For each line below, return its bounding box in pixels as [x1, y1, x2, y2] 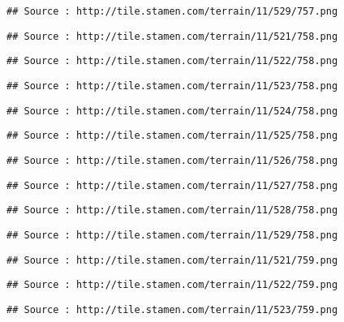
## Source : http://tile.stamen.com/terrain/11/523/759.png [6, 303, 338, 316]
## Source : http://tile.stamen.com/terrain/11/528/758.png [6, 204, 338, 217]
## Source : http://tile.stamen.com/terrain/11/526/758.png [6, 154, 338, 166]
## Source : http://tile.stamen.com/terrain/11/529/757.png [6, 6, 338, 17]
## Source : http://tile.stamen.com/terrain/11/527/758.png [6, 179, 338, 191]
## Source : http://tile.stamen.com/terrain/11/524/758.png [6, 105, 338, 117]
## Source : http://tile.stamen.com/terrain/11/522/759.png [6, 279, 338, 291]
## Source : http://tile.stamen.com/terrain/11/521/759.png [6, 254, 338, 266]
